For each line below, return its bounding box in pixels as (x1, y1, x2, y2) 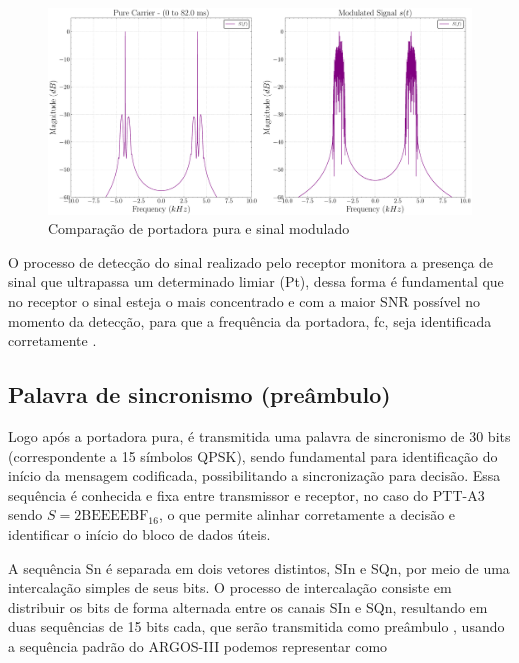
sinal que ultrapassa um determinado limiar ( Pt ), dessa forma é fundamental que (8, 271, 504, 292)
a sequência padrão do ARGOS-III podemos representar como (8, 635, 388, 656)
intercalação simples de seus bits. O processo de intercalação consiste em (8, 577, 452, 598)
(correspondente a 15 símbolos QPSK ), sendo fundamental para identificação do (8, 445, 498, 466)
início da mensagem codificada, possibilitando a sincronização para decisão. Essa (8, 465, 501, 486)
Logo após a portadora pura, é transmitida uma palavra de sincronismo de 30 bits (8, 425, 511, 446)
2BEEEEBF (74, 509, 149, 524)
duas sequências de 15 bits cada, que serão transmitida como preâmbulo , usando (8, 616, 505, 637)
